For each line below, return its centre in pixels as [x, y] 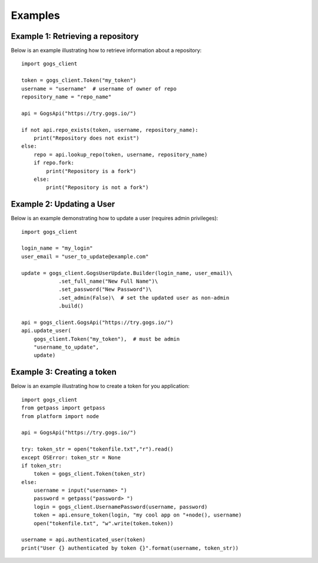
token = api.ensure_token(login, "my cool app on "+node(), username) [138, 515]
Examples [35, 15]
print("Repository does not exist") [86, 138]
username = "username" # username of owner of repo [99, 89]
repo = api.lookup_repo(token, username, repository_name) [120, 154]
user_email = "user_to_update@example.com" [85, 256]
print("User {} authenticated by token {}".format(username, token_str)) [130, 548]
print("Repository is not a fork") [97, 188]
